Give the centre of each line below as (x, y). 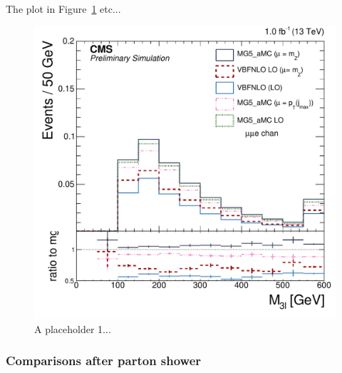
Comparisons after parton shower (104, 361)
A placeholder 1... (73, 328)
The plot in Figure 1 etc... (63, 9)
